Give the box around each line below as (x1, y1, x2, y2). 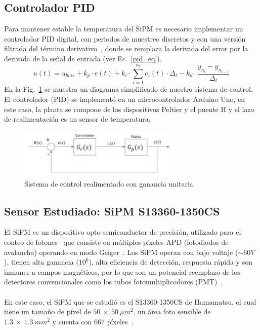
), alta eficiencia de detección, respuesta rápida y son (89, 256, 252, 267)
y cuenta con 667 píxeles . (52, 316, 134, 326)
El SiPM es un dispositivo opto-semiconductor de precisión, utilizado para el (4, 227, 241, 237)
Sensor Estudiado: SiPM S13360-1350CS (4, 203, 220, 218)
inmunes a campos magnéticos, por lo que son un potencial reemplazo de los (4, 266, 240, 277)
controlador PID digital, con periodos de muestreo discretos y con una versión (4, 33, 246, 44)
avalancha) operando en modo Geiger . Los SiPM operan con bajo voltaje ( (4, 246, 238, 257)
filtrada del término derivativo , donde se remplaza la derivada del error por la (4, 43, 248, 54)
